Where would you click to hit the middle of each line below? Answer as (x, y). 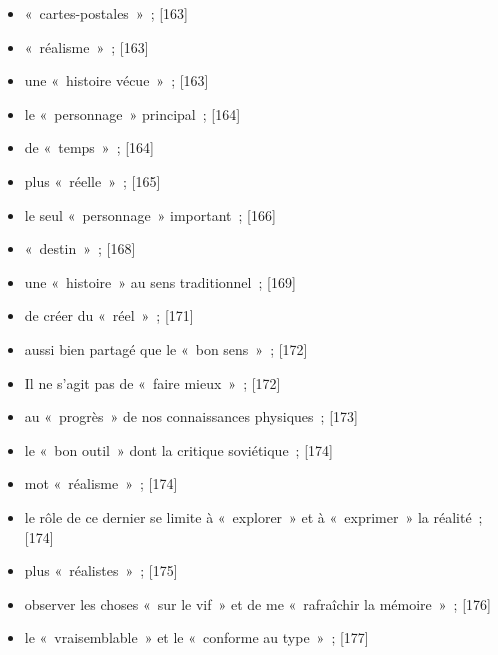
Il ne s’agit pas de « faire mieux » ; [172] (152, 382)
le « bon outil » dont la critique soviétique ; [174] (178, 449)
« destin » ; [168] (80, 248)
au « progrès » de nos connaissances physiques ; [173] (191, 416)
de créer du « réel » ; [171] (109, 315)
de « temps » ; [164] (89, 147)
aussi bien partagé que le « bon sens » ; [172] (166, 348)
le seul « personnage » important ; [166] (150, 214)
